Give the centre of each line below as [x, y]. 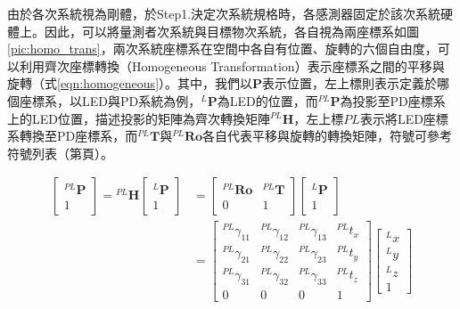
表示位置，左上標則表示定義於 [350, 83]
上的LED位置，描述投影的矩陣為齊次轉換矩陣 [139, 118]
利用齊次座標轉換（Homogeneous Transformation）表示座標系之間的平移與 [232, 65]
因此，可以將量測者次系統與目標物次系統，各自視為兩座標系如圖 [231, 31]
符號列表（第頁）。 [60, 153]
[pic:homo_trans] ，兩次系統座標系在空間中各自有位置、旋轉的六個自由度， [222, 49]
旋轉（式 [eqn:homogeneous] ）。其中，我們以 [130, 83]
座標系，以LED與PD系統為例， [110, 100]
